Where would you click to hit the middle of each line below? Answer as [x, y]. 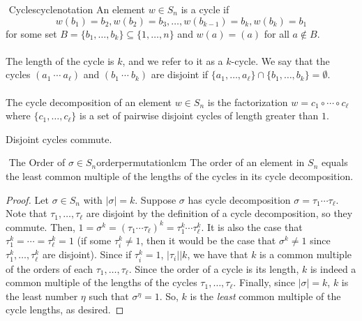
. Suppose [156, 199]
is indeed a [333, 268]
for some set [31, 33]
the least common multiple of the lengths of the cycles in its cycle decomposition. [180, 176]
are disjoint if [180, 74]
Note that [27, 213]
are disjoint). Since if [87, 254]
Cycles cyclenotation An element [77, 9]
